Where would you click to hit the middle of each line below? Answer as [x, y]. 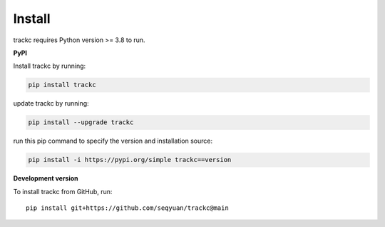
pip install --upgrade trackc [81, 122]
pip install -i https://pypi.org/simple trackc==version [130, 160]
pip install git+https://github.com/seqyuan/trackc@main [128, 208]
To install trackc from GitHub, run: [63, 191]
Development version [46, 178]
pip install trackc [62, 85]
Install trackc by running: [50, 66]
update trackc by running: [51, 104]
